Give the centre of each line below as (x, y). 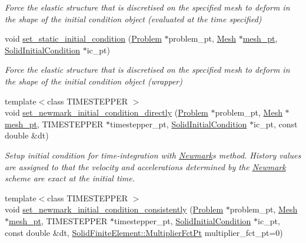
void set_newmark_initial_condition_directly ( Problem (107, 112)
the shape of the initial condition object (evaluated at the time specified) (133, 18)
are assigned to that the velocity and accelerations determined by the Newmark (145, 166)
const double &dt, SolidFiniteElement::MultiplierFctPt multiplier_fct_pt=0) (144, 232)
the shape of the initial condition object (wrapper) (94, 81)
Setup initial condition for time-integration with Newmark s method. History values (153, 155)
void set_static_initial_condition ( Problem (83, 38)
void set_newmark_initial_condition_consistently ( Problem (114, 209)
